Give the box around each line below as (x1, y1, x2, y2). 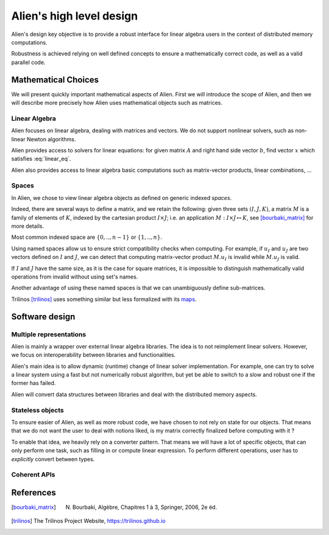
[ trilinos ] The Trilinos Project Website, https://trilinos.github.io (11, 517, 166, 525)
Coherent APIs (11, 470, 55, 479)
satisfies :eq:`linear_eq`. (11, 155, 71, 163)
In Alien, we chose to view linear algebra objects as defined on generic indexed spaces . (11, 194, 232, 201)
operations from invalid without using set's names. (11, 273, 138, 280)
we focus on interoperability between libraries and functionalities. (11, 351, 176, 359)
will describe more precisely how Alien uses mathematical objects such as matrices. (11, 99, 222, 107)
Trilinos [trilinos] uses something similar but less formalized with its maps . (11, 296, 197, 303)
